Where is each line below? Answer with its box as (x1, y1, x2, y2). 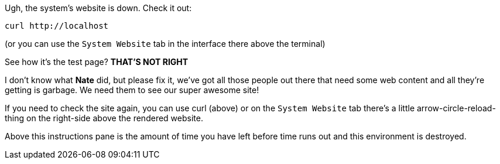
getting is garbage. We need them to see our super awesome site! (5, 85, 259, 95)
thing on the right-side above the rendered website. (5, 113, 203, 123)
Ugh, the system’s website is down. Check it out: (5, 3, 192, 13)
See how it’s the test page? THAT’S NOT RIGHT (5, 57, 189, 67)
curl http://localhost (5, 21, 109, 30)
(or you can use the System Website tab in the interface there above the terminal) (5, 39, 326, 49)
